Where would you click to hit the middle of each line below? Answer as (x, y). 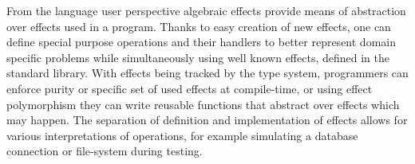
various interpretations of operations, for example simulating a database (182, 135)
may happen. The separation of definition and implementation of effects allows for (207, 120)
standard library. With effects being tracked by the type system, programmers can (207, 73)
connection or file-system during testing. (105, 151)
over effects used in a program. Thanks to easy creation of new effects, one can (199, 26)
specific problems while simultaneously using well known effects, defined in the (198, 57)
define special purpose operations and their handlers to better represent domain (201, 42)
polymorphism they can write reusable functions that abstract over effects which (203, 104)
